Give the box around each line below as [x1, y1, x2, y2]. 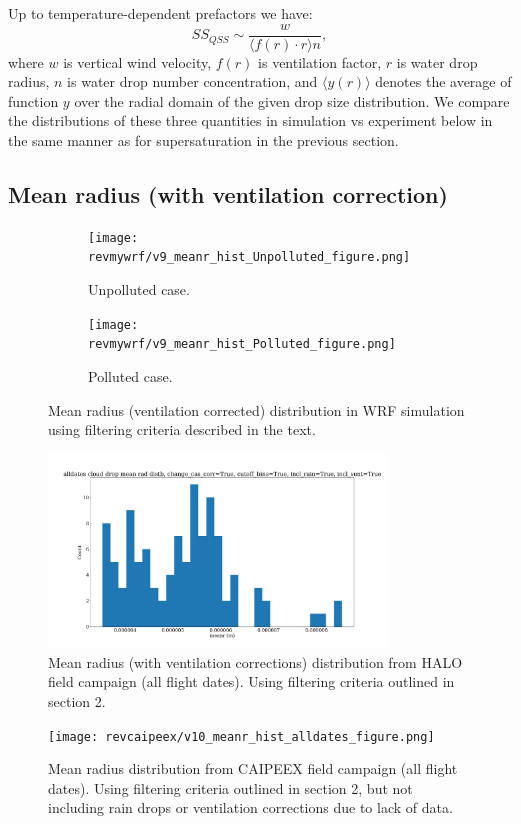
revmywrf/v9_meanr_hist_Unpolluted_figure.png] [88, 250, 411, 265]
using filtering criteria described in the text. [48, 419, 316, 440]
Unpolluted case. [88, 279, 190, 300]
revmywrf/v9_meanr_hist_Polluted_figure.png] [88, 337, 396, 352]
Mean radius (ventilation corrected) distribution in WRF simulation [48, 399, 465, 420]
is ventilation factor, [258, 51, 382, 72]
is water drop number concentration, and [67, 71, 318, 92]
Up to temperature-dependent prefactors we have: [8, 3, 313, 23]
